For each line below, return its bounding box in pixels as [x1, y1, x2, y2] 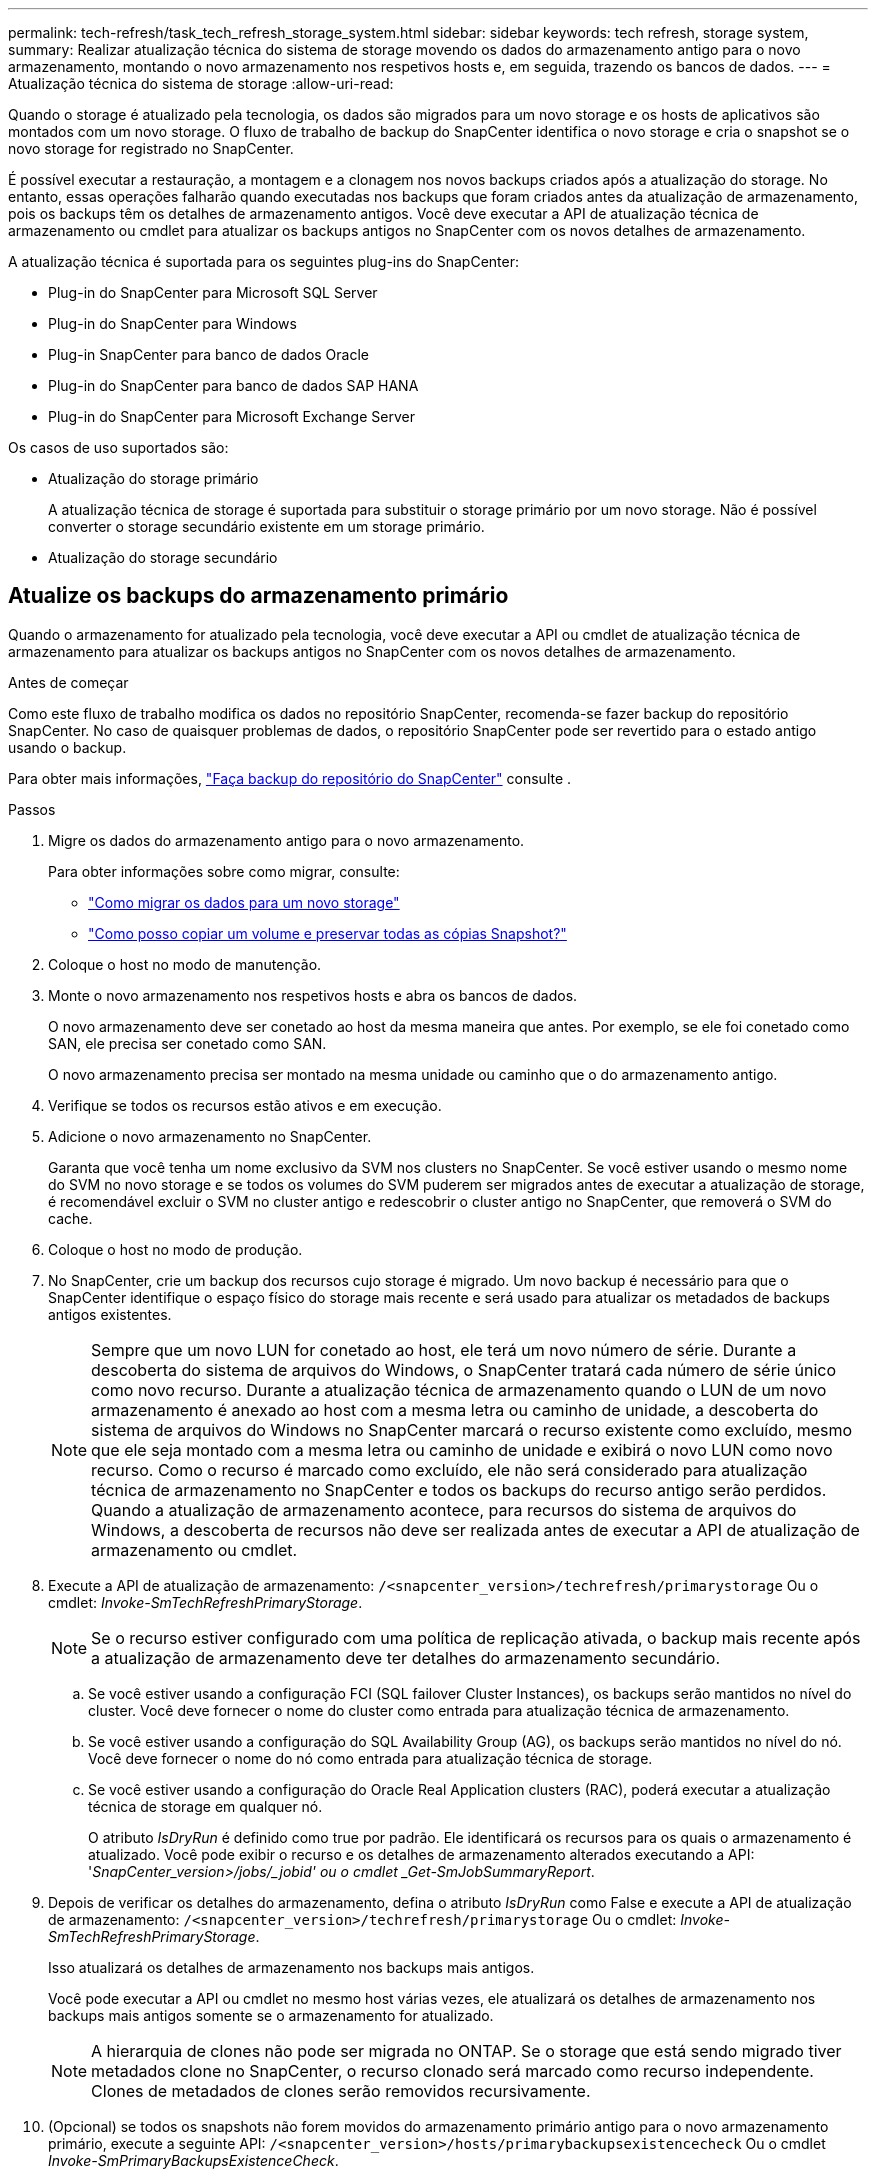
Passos [8, 800, 56, 818]
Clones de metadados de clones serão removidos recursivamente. [91, 2080, 591, 2101]
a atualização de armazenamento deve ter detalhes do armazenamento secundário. [91, 1647, 721, 1668]
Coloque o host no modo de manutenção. [48, 955, 322, 973]
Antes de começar [8, 673, 129, 691]
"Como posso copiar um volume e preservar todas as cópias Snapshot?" [88, 924, 567, 942]
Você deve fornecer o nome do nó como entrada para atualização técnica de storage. [88, 1749, 653, 1767]
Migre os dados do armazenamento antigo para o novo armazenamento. [48, 831, 525, 849]
